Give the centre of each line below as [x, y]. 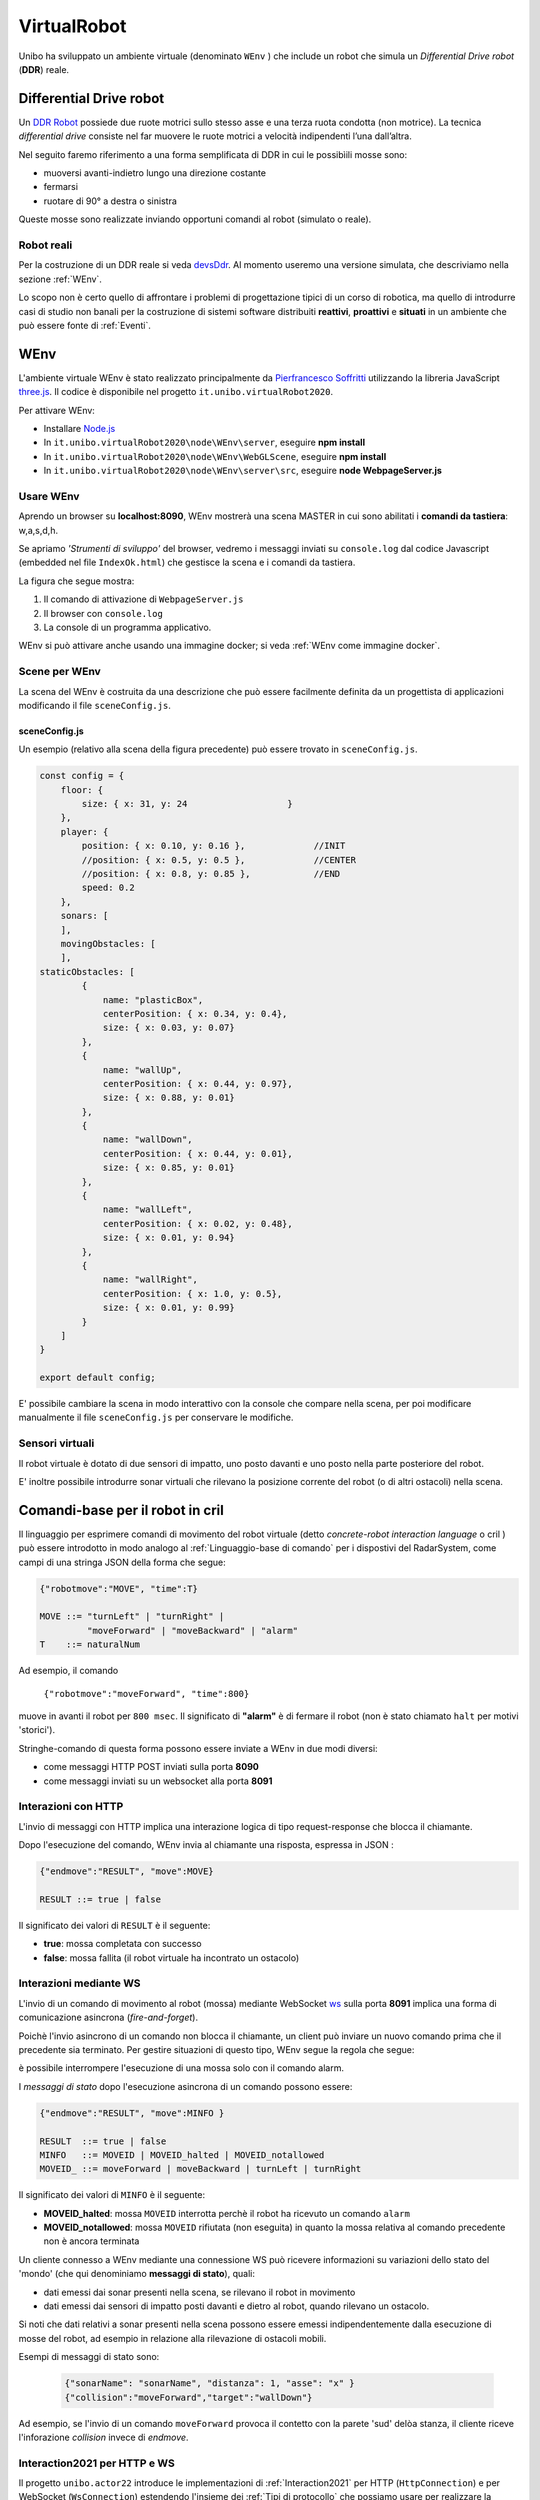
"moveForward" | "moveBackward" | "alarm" [192, 1630]
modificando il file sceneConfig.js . [95, 705]
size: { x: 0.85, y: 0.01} [168, 1168]
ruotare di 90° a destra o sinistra [110, 201]
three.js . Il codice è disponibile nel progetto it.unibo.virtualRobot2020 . [176, 392]
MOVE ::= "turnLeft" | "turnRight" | [132, 1616]
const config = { [82, 776]
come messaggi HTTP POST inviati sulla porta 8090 [151, 1767]
